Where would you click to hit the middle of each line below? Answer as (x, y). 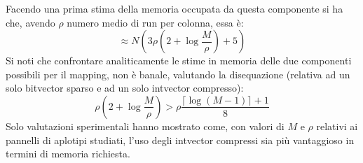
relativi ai (337, 126)
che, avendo (30, 22)
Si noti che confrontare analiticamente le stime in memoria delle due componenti (179, 61)
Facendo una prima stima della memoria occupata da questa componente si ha (174, 8)
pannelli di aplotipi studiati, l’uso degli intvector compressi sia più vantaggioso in (180, 140)
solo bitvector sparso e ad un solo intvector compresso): (125, 88)
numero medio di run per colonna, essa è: (155, 22)
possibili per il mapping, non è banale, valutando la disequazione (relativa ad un (178, 74)
